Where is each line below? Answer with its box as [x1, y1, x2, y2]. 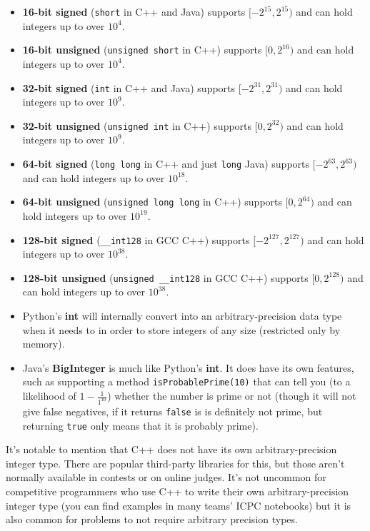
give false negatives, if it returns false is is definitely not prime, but [22, 403, 323, 418]
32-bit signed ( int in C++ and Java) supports [22, 80, 236, 95]
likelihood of [22, 388, 76, 403]
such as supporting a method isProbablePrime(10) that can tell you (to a [22, 374, 351, 389]
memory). [22, 336, 65, 351]
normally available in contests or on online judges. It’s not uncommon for [6, 470, 326, 485]
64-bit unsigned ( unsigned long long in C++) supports [22, 194, 283, 209]
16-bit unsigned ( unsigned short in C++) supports [22, 42, 262, 57]
